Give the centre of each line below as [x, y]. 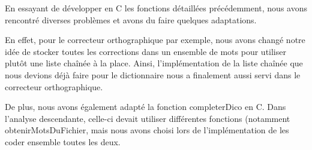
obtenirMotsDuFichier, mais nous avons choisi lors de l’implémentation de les [147, 130]
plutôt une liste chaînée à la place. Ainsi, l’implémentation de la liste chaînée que [154, 63]
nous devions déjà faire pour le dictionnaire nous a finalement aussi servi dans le [153, 74]
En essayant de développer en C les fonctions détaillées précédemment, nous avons [156, 8]
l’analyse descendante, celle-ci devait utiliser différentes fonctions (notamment [148, 118]
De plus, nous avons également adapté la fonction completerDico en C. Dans [145, 107]
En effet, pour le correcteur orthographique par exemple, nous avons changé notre [155, 40]
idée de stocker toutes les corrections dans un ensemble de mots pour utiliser [145, 51]
